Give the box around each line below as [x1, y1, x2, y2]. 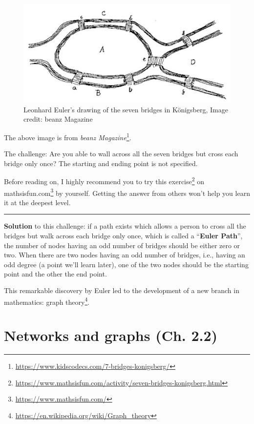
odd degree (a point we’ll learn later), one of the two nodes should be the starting [4, 259, 249, 269]
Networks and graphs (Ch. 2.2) [4, 325, 218, 345]
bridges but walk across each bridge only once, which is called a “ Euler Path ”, [4, 231, 243, 241]
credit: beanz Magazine [23, 114, 93, 124]
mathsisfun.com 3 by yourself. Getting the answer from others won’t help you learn [4, 186, 250, 198]
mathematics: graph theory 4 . [4, 295, 90, 307]
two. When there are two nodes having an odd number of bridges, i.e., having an [4, 250, 245, 260]
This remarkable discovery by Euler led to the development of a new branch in [4, 285, 239, 296]
